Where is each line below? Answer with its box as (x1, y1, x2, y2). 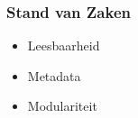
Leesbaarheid (27, 36, 100, 55)
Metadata (27, 66, 81, 85)
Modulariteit (27, 96, 97, 115)
